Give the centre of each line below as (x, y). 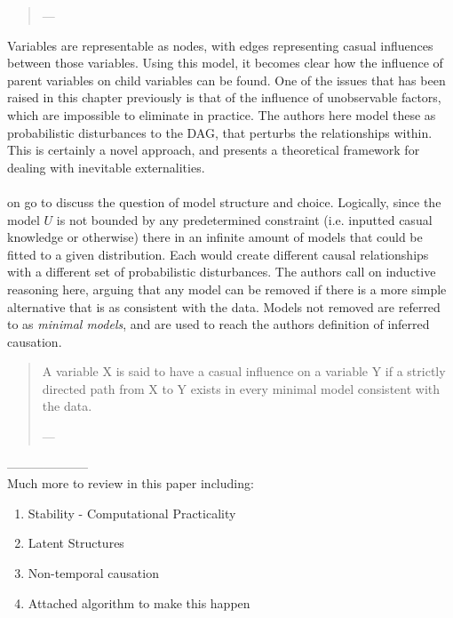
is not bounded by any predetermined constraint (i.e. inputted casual (244, 219)
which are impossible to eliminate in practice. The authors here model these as (222, 114)
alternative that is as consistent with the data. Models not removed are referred (224, 306)
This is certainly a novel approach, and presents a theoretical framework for (214, 150)
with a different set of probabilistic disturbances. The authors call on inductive (222, 272)
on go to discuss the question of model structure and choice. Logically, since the (224, 201)
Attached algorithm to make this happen (139, 602)
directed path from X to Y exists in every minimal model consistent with (241, 388)
